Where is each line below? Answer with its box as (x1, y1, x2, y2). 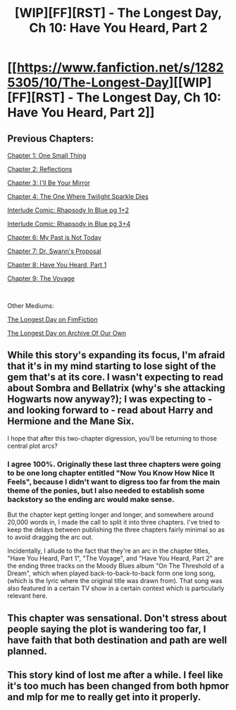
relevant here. (7, 592, 48, 600)
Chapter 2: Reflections (7, 165, 73, 173)
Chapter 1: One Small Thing (7, 152, 87, 159)
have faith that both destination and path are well (7, 634, 228, 646)
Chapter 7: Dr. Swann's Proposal (7, 247, 101, 255)
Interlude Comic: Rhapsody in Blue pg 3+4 (7, 220, 131, 228)
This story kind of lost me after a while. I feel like (7, 668, 223, 681)
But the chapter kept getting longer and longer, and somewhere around (7, 510, 214, 519)
